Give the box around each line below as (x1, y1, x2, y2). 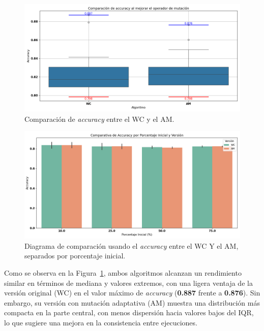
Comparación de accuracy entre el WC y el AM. (24, 113, 174, 124)
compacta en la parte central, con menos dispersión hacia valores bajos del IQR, (4, 307, 254, 318)
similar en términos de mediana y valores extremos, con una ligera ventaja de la (4, 277, 253, 288)
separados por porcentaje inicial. (24, 250, 126, 261)
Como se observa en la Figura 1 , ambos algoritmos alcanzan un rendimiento (4, 267, 242, 278)
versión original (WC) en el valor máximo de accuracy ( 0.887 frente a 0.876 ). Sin (4, 287, 260, 298)
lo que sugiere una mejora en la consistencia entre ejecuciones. (4, 317, 197, 327)
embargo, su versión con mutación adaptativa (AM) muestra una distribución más (4, 297, 260, 308)
